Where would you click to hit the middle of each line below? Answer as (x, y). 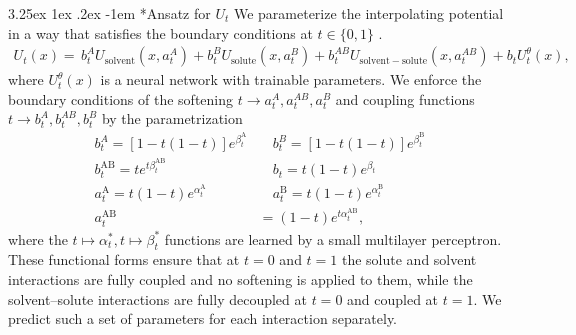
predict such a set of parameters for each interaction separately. (203, 318)
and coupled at (393, 298)
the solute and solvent (409, 259)
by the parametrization (172, 118)
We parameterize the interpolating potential (368, 13)
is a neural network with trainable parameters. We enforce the (291, 79)
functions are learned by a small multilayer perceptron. (333, 238)
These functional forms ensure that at (124, 259)
